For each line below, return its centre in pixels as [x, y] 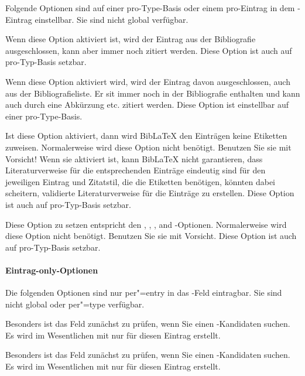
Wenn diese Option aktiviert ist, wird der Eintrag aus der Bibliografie [131, 39]
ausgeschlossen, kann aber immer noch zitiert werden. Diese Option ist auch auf [149, 50]
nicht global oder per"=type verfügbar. [75, 304]
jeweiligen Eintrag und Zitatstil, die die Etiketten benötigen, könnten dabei [140, 181]
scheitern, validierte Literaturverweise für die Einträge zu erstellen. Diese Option [150, 193]
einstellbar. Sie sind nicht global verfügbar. [112, 19]
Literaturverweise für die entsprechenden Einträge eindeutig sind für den [136, 170]
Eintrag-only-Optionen [52, 270]
